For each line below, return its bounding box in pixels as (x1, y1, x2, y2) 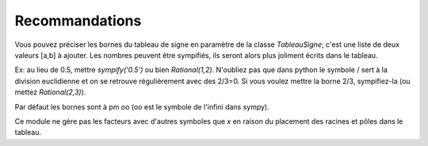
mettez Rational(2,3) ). (14, 87, 86, 97)
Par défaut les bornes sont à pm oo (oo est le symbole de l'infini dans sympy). (14, 102, 269, 111)
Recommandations (14, 12, 142, 29)
